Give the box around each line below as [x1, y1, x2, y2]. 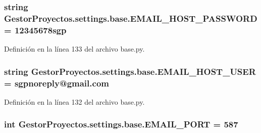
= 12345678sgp [4, 23, 67, 36]
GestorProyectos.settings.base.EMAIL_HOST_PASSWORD [4, 12, 257, 24]
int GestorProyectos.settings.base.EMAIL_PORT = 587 [4, 118, 238, 130]
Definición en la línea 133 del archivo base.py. [4, 43, 145, 54]
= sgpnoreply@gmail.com [4, 76, 109, 89]
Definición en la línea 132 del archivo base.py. [4, 96, 145, 107]
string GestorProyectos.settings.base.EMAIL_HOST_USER [4, 65, 256, 77]
